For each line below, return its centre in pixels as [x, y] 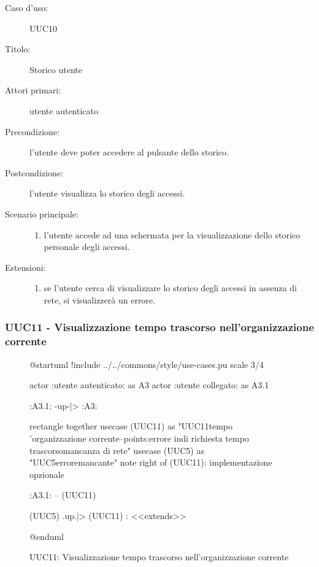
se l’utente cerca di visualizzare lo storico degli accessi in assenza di [170, 288]
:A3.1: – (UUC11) [63, 495]
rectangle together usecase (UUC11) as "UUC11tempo [131, 426]
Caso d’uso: [27, 7]
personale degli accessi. [87, 247]
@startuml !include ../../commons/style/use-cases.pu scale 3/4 [147, 364]
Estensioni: [25, 267]
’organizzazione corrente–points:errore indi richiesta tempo [139, 438]
